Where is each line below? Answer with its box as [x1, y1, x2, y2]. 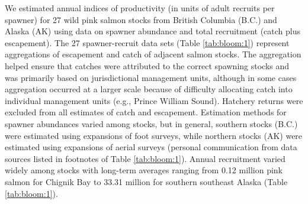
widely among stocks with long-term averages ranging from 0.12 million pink [5, 164, 283, 176]
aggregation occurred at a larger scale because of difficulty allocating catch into [5, 83, 293, 95]
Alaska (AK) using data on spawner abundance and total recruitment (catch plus [5, 25, 300, 37]
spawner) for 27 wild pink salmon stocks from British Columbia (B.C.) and [5, 13, 277, 25]
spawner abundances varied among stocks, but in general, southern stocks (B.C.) [5, 117, 298, 129]
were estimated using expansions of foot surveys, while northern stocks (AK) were [5, 129, 303, 141]
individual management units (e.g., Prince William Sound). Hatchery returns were [5, 94, 303, 106]
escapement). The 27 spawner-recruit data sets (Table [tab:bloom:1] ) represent [5, 36, 290, 48]
